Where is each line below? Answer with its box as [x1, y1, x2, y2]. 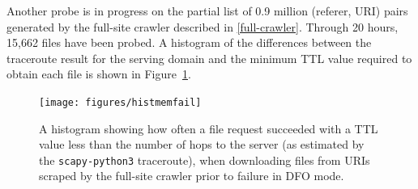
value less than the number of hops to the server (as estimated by [39, 136, 365, 153]
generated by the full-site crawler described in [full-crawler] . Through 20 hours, [6, 18, 399, 35]
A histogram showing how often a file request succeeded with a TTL [39, 120, 378, 136]
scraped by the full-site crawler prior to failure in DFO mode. [39, 167, 344, 184]
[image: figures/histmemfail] [39, 96, 202, 108]
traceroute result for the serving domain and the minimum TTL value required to [6, 49, 412, 66]
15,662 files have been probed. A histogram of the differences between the [6, 34, 372, 51]
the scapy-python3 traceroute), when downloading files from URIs [39, 151, 370, 168]
